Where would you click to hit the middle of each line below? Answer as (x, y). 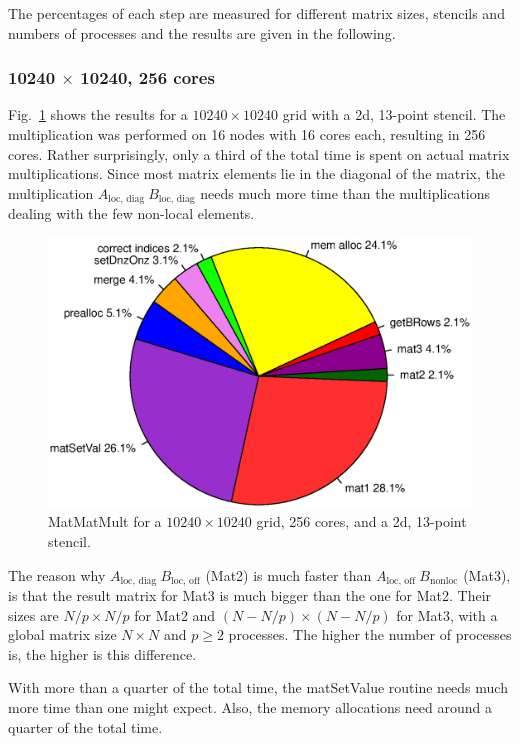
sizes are (33, 614)
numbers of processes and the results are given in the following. (202, 32)
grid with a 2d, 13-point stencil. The (394, 114)
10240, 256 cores (147, 77)
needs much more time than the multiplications (345, 192)
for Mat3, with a (447, 614)
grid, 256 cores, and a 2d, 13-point (361, 521)
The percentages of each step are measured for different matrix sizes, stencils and (256, 13)
